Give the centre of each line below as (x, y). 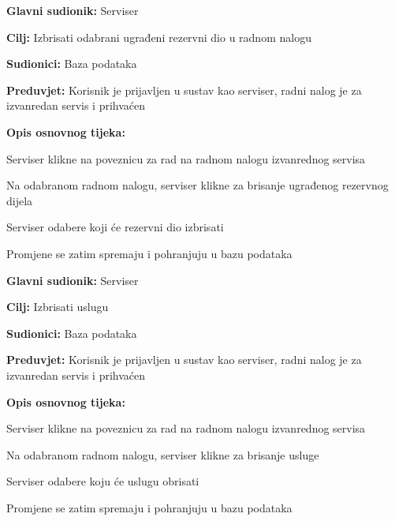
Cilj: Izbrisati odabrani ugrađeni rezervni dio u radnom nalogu (159, 37)
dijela (20, 200)
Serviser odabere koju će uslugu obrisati (103, 481)
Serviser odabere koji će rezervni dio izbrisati (115, 227)
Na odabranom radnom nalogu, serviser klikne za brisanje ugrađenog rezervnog (197, 185)
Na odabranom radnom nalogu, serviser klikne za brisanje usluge (163, 454)
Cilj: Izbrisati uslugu (58, 307)
